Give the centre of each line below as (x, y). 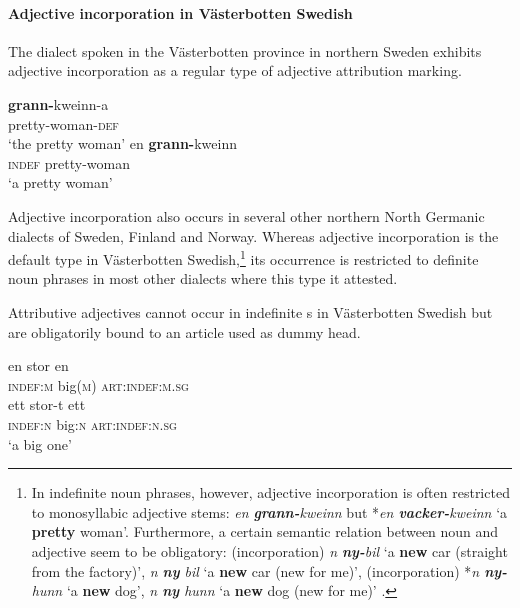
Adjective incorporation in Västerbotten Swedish (180, 12)
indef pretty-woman (69, 162)
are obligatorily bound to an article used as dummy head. (184, 331)
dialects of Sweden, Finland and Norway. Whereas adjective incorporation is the (253, 235)
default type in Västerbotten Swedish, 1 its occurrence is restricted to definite (243, 257)
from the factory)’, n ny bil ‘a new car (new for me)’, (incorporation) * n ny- (269, 570)
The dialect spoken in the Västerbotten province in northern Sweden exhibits (245, 50)
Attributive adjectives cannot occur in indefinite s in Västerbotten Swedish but (250, 311)
